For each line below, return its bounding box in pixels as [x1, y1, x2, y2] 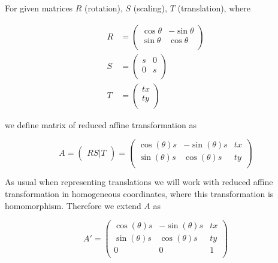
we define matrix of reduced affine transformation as [5, 118, 197, 131]
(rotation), [84, 2, 123, 14]
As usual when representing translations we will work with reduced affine [5, 176, 273, 188]
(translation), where [177, 2, 250, 14]
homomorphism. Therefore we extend [5, 199, 141, 211]
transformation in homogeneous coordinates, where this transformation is [5, 188, 274, 200]
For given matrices [5, 2, 73, 14]
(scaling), [133, 2, 167, 14]
